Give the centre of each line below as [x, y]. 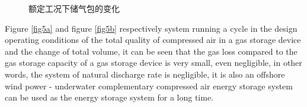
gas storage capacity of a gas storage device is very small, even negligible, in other [153, 63]
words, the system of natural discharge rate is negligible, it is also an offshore [145, 74]
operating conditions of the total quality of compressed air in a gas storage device [153, 40]
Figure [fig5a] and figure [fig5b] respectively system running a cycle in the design [151, 28]
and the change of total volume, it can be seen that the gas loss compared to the [151, 51]
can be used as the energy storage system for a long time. [109, 97]
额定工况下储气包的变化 [74, 8]
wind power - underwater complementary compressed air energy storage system [149, 86]
